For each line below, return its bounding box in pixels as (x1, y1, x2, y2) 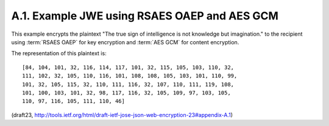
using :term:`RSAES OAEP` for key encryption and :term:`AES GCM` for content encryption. (11, 38, 239, 45)
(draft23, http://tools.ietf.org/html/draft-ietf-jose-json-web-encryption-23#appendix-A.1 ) (11, 111, 233, 118)
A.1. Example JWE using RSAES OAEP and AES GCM (11, 9, 278, 22)
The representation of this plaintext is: (11, 50, 107, 57)
